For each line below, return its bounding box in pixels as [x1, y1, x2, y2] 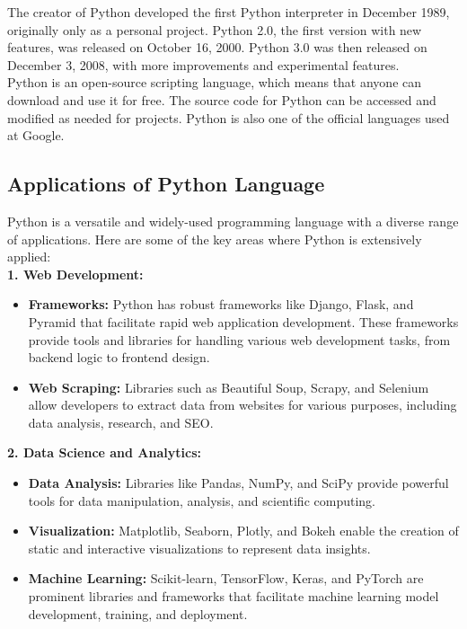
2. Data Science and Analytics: [7, 443, 201, 462]
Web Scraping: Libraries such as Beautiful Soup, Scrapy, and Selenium [28, 377, 429, 396]
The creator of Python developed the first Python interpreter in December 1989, [7, 3, 450, 21]
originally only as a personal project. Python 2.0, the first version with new [7, 20, 422, 39]
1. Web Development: [7, 264, 144, 283]
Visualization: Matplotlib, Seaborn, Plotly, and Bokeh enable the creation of [28, 521, 459, 540]
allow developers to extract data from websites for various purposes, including [28, 395, 457, 414]
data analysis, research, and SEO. [28, 412, 214, 431]
